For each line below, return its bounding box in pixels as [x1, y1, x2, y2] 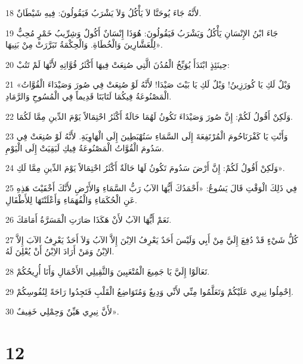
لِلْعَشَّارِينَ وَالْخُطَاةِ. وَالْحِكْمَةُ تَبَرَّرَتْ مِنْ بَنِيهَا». [5, 38, 163, 51]
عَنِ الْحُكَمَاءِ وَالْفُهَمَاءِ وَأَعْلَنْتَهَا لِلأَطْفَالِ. [5, 193, 137, 206]
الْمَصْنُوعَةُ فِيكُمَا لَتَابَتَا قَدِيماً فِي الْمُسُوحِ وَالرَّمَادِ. [5, 89, 172, 102]
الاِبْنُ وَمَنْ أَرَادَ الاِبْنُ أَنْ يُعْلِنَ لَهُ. [5, 245, 115, 257]
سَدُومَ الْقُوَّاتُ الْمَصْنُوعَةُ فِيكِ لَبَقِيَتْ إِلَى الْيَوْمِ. [5, 141, 164, 154]
